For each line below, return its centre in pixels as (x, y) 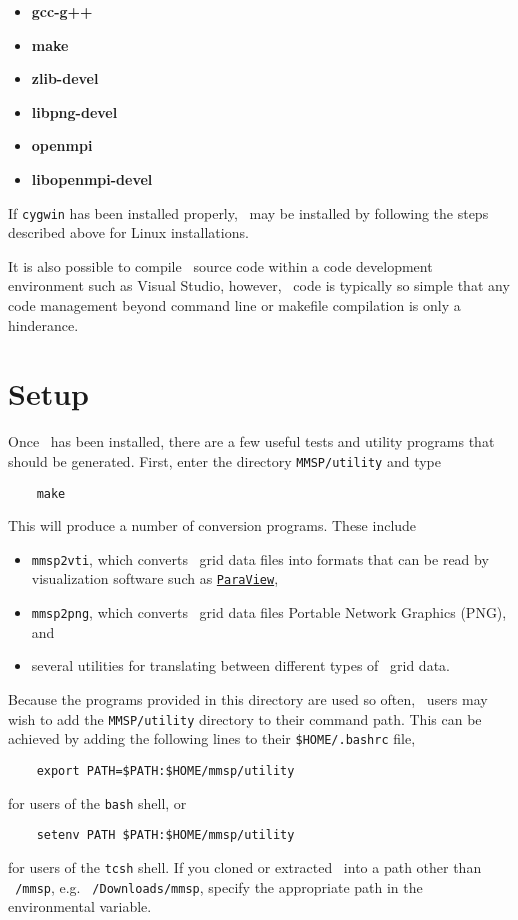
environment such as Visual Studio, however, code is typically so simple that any (259, 285)
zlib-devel (65, 78)
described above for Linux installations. (128, 232)
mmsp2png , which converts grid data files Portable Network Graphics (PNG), (269, 612)
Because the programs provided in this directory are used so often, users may (248, 698)
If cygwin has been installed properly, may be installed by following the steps (248, 212)
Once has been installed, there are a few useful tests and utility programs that (251, 441)
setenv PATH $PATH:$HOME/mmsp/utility (165, 835)
